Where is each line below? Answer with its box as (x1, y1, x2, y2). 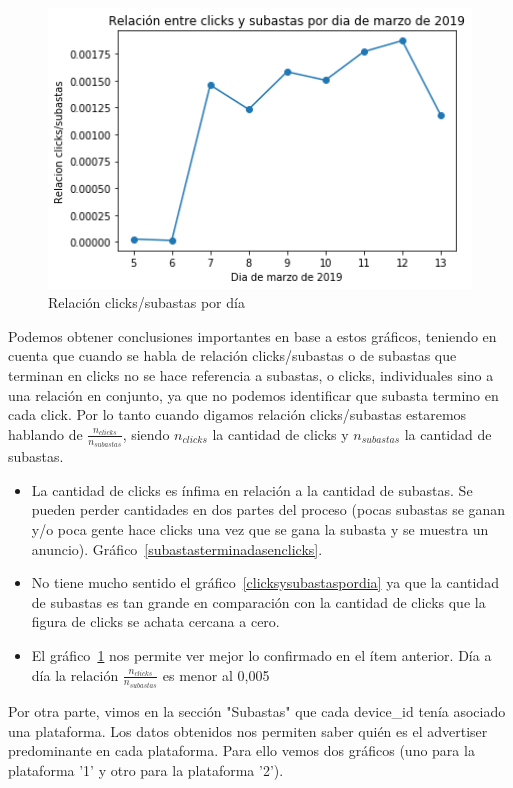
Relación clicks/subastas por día (48, 292, 245, 313)
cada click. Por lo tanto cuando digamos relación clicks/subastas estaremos (8, 404, 467, 425)
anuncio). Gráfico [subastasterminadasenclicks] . (31, 538, 323, 559)
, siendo (122, 423, 170, 444)
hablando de (8, 423, 83, 444)
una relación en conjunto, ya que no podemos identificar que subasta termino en (8, 384, 499, 405)
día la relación (31, 664, 119, 685)
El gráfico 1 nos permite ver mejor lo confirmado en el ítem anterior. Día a (31, 645, 492, 666)
